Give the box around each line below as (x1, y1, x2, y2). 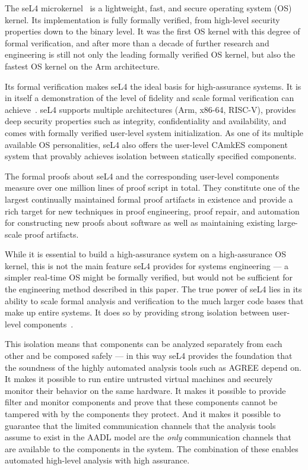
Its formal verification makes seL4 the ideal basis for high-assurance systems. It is (5, 80, 301, 92)
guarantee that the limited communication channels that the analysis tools (5, 419, 276, 431)
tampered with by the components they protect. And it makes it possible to (5, 408, 281, 419)
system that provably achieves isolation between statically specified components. (5, 150, 297, 162)
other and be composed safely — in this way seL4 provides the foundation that (5, 349, 293, 362)
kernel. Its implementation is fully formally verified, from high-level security (5, 13, 280, 26)
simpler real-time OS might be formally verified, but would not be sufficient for (5, 271, 293, 283)
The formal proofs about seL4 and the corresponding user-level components (5, 169, 280, 182)
